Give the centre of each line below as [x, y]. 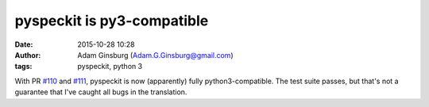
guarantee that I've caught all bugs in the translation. [101, 92]
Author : [28, 55]
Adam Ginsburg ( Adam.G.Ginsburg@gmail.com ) [155, 55]
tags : [23, 67]
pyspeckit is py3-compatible [112, 21]
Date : [24, 44]
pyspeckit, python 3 [110, 67]
